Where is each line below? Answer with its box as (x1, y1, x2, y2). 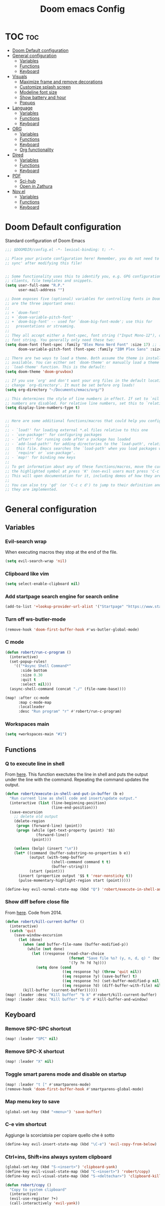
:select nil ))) (20, 682, 52, 687)
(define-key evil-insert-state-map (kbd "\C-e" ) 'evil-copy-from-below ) (5, 1142, 157, 1146)
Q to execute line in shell (5, 760, 65, 767)
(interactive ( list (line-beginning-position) (9, 800, 107, 805)
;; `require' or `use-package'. (5, 451, 76, 455)
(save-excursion (9, 810, 43, 814)
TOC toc (5, 31, 39, 42)
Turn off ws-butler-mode (5, 616, 66, 623)
